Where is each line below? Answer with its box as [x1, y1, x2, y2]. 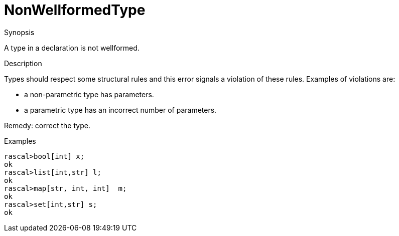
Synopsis [4, 28, 35, 37]
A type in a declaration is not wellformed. [4, 43, 140, 52]
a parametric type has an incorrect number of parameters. [24, 105, 217, 114]
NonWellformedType [4, 2, 146, 19]
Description [4, 59, 42, 68]
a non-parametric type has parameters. [24, 90, 154, 99]
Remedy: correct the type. [4, 121, 90, 130]
